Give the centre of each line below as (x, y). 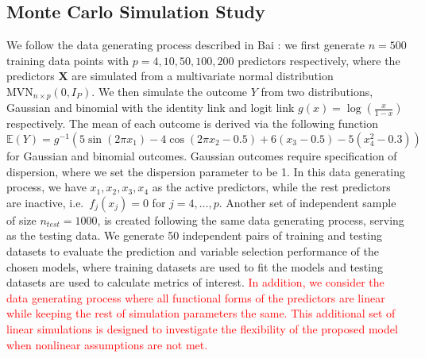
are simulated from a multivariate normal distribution (203, 76)
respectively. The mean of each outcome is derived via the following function (193, 123)
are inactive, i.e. (45, 202)
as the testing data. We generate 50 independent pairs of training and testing (194, 235)
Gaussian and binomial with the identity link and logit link (151, 108)
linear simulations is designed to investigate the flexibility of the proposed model (202, 328)
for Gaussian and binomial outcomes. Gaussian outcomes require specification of (202, 156)
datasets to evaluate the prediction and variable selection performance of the (193, 251)
